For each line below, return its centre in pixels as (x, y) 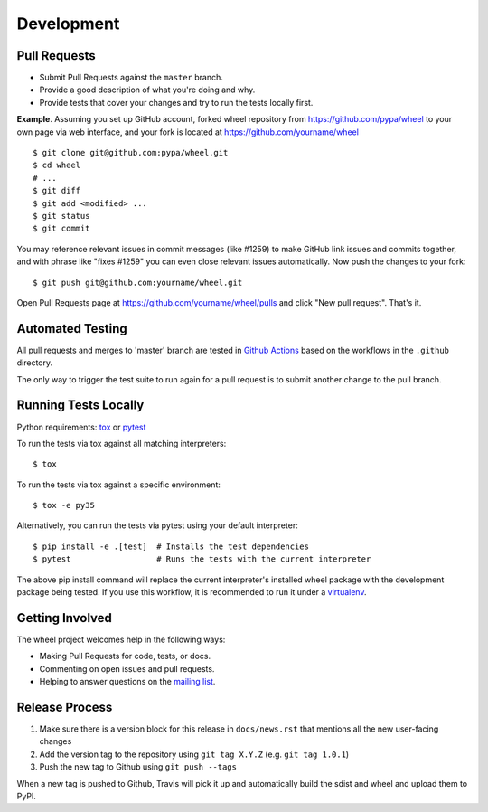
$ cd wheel (57, 165)
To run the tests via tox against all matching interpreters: (122, 443)
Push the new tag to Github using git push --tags (138, 767)
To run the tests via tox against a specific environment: (119, 485)
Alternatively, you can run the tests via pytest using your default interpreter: (157, 525)
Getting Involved (64, 618)
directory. (35, 363)
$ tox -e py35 (64, 505)
